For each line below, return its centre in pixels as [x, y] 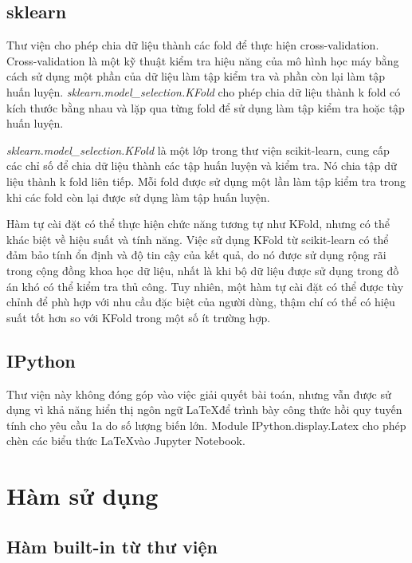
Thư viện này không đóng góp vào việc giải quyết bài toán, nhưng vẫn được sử [199, 394]
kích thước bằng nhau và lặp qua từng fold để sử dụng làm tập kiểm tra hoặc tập [206, 107]
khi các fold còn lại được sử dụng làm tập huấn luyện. [138, 197]
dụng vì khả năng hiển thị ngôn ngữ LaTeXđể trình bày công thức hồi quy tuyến [204, 409]
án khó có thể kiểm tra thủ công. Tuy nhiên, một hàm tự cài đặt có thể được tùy [205, 286]
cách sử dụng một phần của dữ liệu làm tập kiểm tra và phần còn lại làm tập [196, 76]
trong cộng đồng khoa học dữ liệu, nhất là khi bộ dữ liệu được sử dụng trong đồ [203, 270]
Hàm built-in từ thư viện [112, 546]
